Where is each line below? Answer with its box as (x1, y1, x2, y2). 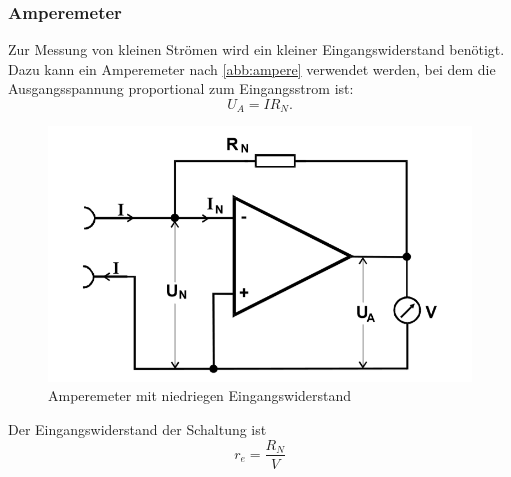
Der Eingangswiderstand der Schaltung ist (8, 418, 267, 439)
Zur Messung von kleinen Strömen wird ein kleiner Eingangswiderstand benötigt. (8, 39, 505, 60)
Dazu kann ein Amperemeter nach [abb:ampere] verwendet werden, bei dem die (8, 58, 496, 79)
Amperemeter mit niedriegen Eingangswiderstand (48, 385, 352, 406)
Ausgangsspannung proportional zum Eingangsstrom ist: (8, 78, 354, 99)
